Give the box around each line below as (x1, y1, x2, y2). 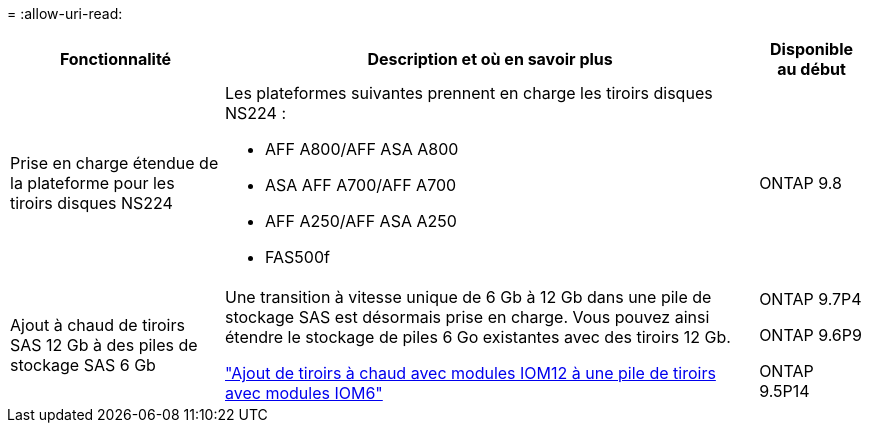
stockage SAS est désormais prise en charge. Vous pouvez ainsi (225, 307, 710, 327)
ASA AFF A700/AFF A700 (265, 175, 457, 195)
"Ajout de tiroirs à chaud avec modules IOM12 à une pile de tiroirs (225, 363, 716, 383)
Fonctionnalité (59, 49, 172, 69)
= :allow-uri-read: (7, 5, 123, 22)
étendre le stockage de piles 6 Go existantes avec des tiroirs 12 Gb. (225, 327, 731, 347)
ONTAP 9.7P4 (759, 289, 862, 309)
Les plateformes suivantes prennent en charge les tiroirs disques (225, 83, 713, 103)
